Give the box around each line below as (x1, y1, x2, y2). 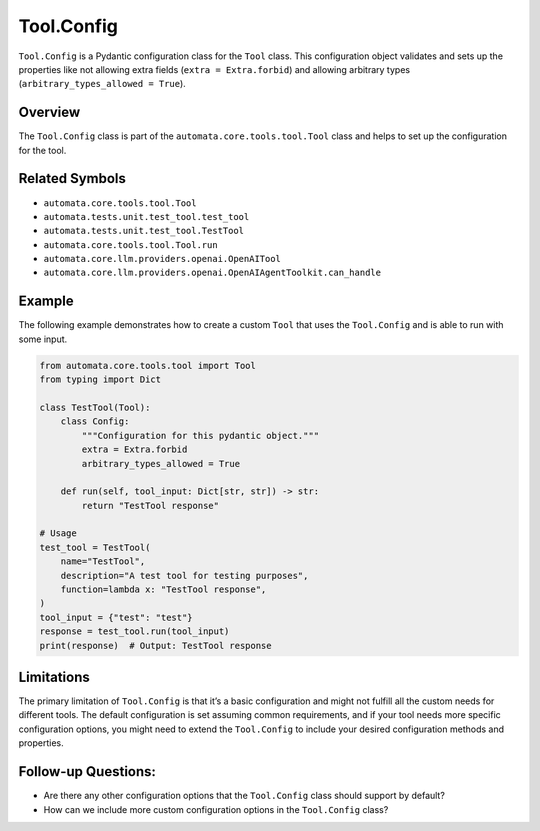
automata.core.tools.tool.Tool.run (43, 239, 219, 250)
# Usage (39, 528, 77, 539)
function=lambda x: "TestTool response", (60, 584, 267, 595)
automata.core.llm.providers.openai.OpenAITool (43, 253, 282, 265)
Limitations (18, 668, 90, 685)
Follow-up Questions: (18, 763, 157, 780)
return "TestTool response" (81, 500, 220, 511)
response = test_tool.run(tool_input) (39, 626, 230, 637)
